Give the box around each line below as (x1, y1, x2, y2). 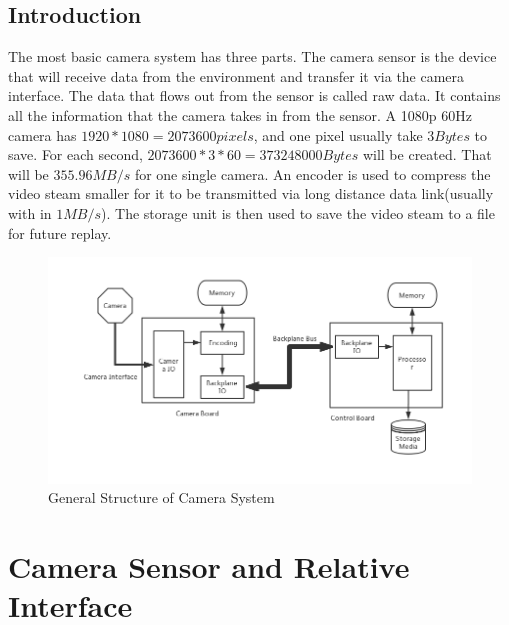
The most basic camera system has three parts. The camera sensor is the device (8, 46, 497, 67)
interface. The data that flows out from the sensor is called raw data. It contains (8, 85, 501, 106)
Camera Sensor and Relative (8, 546, 410, 587)
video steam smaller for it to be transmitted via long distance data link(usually (8, 183, 494, 204)
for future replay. (8, 222, 112, 243)
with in (8, 202, 52, 223)
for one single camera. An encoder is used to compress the (134, 163, 491, 184)
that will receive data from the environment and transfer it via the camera (8, 65, 465, 86)
